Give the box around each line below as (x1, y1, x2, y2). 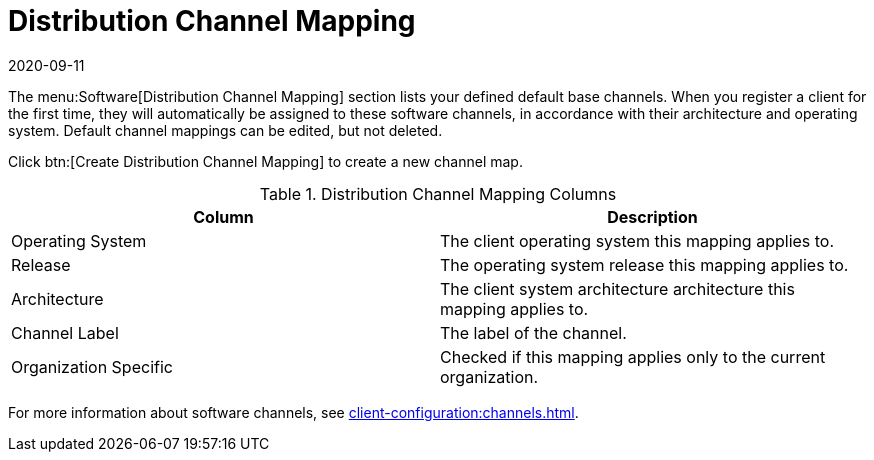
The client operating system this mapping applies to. (440, 230, 835, 251)
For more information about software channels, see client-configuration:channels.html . (8, 403, 579, 421)
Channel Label (11, 322, 119, 343)
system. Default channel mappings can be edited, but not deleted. (8, 121, 443, 139)
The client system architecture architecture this (440, 278, 795, 299)
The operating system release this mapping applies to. (440, 254, 849, 275)
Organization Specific (11, 356, 173, 377)
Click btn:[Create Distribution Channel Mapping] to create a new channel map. (8, 152, 523, 170)
